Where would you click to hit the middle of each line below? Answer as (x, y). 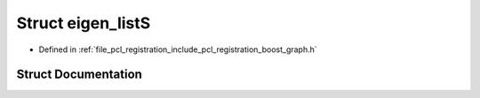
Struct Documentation (79, 75)
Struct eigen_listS (84, 23)
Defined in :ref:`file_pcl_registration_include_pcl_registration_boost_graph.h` (178, 49)
